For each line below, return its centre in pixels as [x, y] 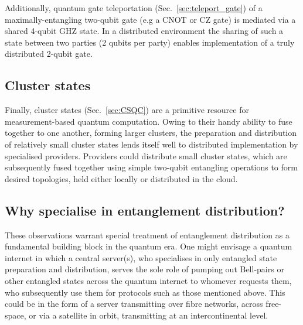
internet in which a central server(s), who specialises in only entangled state [141, 257]
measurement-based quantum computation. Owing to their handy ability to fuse [149, 121]
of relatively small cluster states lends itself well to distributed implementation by [151, 144]
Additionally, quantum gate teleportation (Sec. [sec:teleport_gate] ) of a [134, 8]
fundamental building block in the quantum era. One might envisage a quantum [149, 246]
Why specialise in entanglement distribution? [145, 210]
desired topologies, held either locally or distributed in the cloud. [121, 178]
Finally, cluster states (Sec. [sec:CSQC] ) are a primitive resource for [127, 110]
